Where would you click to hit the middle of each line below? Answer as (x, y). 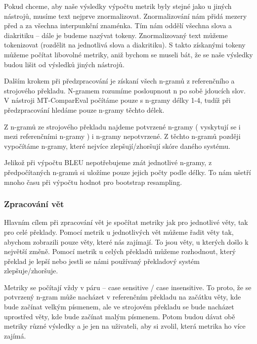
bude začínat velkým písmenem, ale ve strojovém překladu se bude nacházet (119, 307)
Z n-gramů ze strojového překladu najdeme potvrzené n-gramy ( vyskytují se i (122, 126)
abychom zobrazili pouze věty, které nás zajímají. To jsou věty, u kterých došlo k (126, 241)
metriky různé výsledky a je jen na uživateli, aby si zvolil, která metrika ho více (125, 326)
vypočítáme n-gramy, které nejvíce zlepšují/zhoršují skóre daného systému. (117, 146)
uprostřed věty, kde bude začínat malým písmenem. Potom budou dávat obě (120, 316)
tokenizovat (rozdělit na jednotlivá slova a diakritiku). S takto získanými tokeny (125, 45)
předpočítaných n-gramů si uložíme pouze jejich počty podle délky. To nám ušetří (128, 172)
